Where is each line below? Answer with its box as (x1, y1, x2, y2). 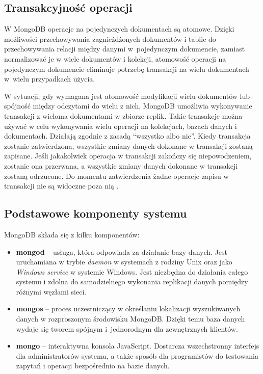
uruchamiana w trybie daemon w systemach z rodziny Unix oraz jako (16, 256, 232, 267)
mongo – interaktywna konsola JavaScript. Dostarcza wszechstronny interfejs (16, 340, 259, 351)
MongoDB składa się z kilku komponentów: (4, 229, 140, 239)
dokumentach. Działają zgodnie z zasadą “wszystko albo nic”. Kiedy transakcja (4, 130, 251, 141)
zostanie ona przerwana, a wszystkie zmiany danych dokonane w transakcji (4, 160, 238, 171)
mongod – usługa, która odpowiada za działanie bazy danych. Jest (16, 246, 227, 257)
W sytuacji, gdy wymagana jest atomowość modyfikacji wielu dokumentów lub (4, 90, 250, 101)
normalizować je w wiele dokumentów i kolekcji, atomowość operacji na (4, 53, 226, 64)
